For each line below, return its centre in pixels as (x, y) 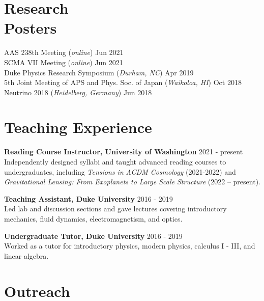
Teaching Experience (78, 127)
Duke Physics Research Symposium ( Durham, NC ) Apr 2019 (99, 72)
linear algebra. (26, 255)
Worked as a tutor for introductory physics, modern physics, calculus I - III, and (130, 246)
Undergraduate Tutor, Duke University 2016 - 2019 (93, 236)
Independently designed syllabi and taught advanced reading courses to (115, 161)
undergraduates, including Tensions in (64, 171)
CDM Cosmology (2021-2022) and (183, 171)
